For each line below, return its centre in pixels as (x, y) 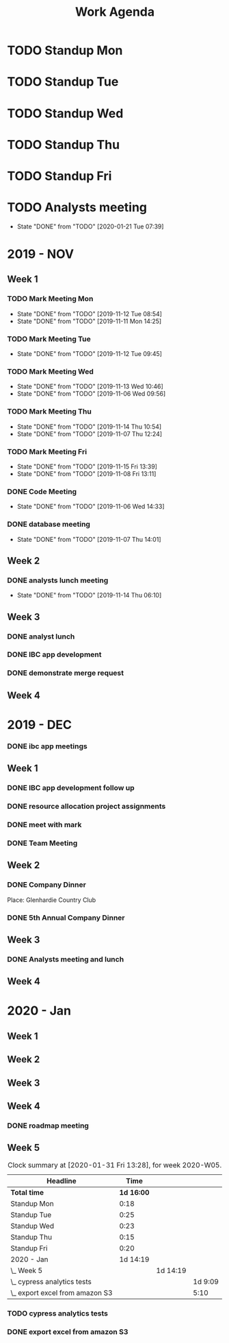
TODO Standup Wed (65, 113)
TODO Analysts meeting (77, 207)
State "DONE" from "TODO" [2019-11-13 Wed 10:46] (90, 387)
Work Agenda (115, 12)
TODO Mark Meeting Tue (49, 339)
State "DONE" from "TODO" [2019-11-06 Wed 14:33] (91, 507)
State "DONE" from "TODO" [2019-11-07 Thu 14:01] (89, 539)
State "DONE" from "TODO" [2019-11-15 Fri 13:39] (87, 466)
